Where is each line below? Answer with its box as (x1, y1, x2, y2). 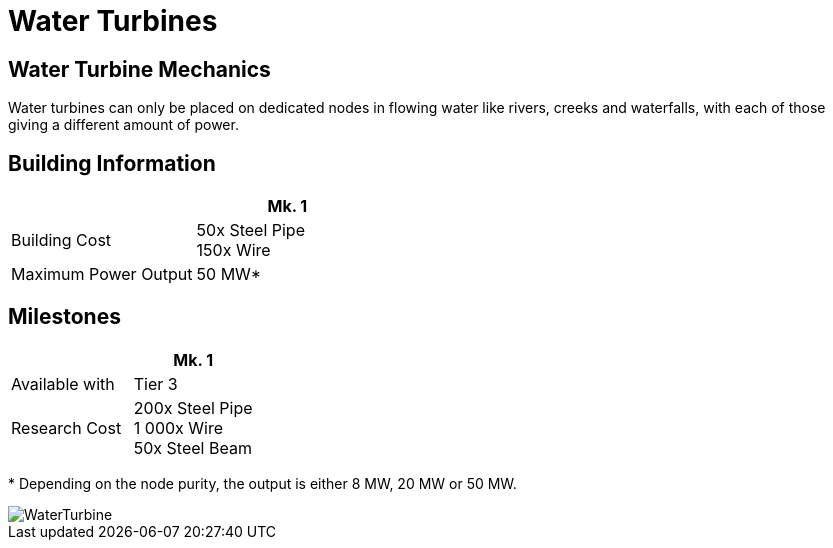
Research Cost (11, 417, 122, 438)
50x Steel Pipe (196, 220, 305, 241)
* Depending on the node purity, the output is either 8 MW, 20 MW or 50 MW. (8, 474, 517, 492)
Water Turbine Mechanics (8, 56, 271, 82)
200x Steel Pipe (133, 397, 253, 418)
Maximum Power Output (11, 264, 193, 285)
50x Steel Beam (133, 437, 252, 458)
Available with (11, 373, 115, 394)
